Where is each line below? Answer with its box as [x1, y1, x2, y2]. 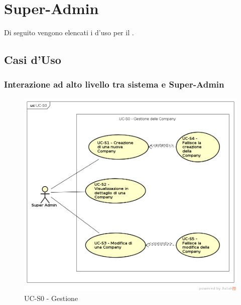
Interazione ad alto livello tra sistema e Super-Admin [4, 78, 224, 91]
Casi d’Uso [4, 52, 61, 67]
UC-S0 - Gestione [24, 293, 78, 303]
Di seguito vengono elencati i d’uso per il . [4, 27, 134, 38]
